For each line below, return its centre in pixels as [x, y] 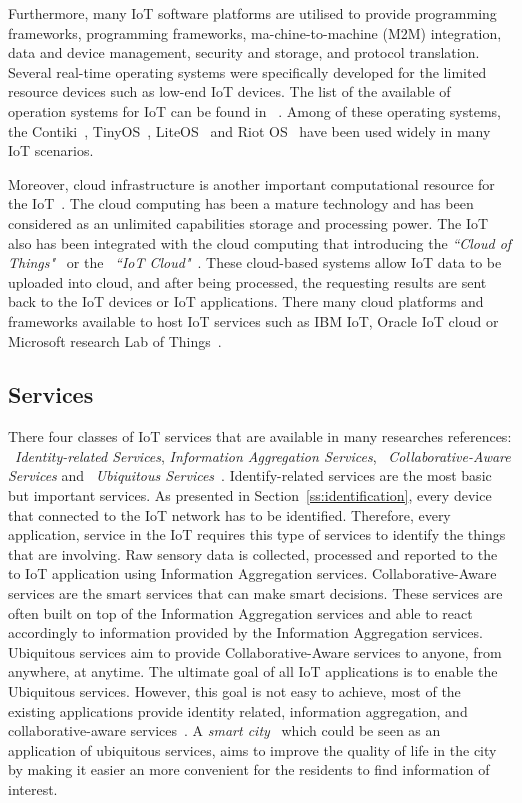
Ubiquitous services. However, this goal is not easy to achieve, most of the [234, 691]
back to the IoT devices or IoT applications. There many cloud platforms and [246, 301]
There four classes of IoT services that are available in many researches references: [260, 436]
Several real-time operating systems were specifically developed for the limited [247, 71]
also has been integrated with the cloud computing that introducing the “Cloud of [260, 242]
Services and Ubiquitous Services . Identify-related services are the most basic [250, 475]
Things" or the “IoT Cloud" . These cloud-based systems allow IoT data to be [255, 262]
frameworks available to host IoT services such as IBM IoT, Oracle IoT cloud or [253, 320]
